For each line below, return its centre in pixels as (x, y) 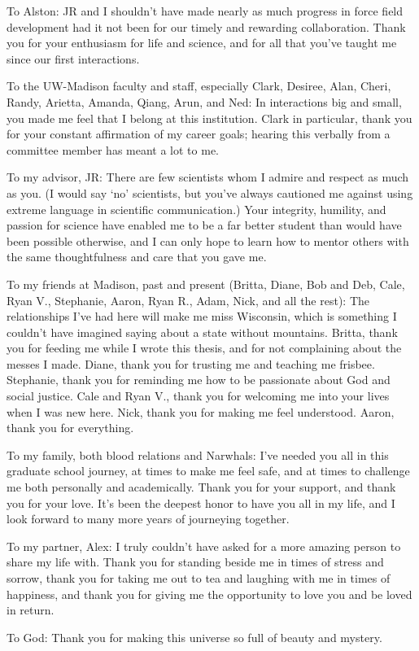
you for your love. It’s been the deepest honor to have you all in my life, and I (201, 502)
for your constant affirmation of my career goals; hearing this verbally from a (199, 134)
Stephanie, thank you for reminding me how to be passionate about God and (199, 380)
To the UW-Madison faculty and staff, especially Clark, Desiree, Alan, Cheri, (199, 86)
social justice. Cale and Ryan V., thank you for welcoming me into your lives (198, 396)
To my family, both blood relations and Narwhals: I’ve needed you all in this (198, 454)
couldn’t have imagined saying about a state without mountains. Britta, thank (202, 332)
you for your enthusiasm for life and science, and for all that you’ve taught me (202, 43)
